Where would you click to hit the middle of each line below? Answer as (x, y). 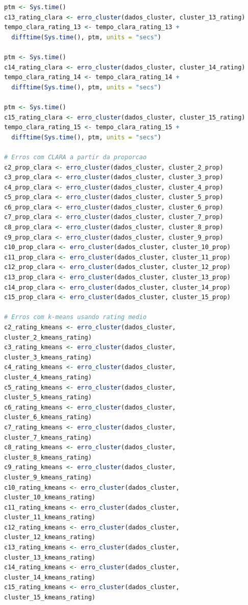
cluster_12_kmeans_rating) (50, 537)
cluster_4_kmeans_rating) (48, 377)
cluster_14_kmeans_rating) (50, 577)
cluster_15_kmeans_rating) (50, 598)
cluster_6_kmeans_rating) (48, 417)
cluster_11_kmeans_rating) (50, 517)
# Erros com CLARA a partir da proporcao (76, 157)
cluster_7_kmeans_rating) (48, 437)
